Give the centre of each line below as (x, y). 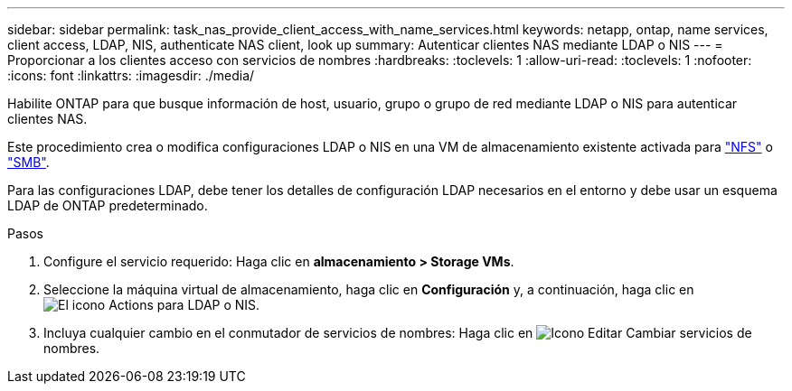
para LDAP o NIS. (208, 305)
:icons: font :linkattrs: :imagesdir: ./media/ (131, 75)
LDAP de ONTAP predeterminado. (108, 205)
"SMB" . (28, 162)
